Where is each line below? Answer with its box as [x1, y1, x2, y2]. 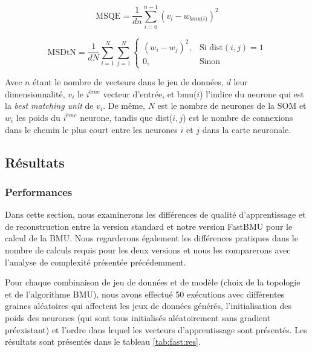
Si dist [199, 43, 223, 52]
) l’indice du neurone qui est [200, 87, 304, 100]
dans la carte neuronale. [202, 123, 291, 135]
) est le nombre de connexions [183, 111, 293, 123]
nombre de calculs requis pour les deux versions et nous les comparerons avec [5, 243, 291, 256]
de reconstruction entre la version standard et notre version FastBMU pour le [5, 220, 293, 232]
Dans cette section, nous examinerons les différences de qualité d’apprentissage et [5, 208, 306, 221]
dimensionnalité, [5, 87, 65, 100]
